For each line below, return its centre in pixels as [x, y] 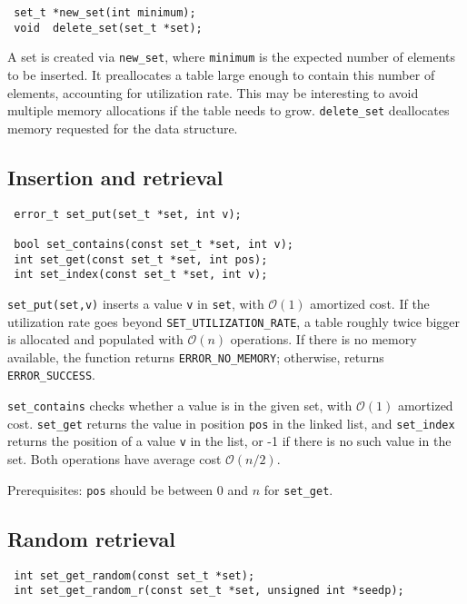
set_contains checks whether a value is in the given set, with [180, 406]
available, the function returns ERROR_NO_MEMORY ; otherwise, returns [196, 356]
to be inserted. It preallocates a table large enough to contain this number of [221, 74]
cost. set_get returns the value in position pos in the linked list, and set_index [231, 423]
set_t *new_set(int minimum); [105, 13]
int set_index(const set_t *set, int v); [141, 275]
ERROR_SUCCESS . [51, 375]
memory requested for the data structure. [123, 128]
